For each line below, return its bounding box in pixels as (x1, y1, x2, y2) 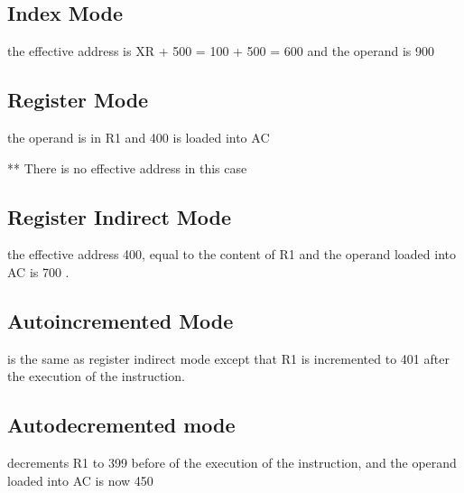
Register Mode (7, 86, 149, 114)
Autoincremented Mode (7, 306, 234, 334)
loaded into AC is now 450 (7, 470, 153, 489)
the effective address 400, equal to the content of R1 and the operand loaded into (7, 245, 457, 264)
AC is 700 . (7, 262, 70, 281)
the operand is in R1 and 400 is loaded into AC (7, 128, 270, 146)
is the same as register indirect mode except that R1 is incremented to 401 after (7, 349, 450, 367)
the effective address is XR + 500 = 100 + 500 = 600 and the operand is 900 (7, 42, 435, 60)
